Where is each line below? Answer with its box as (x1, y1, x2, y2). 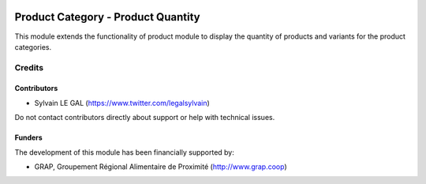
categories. (14, 42, 51, 51)
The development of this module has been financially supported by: (14, 147, 234, 157)
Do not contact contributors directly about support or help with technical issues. (14, 113, 275, 122)
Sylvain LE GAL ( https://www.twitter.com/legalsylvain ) (34, 98, 211, 107)
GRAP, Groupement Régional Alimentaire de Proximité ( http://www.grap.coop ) (34, 162, 287, 171)
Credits (14, 62, 43, 73)
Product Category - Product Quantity (14, 10, 200, 24)
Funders (14, 133, 43, 142)
